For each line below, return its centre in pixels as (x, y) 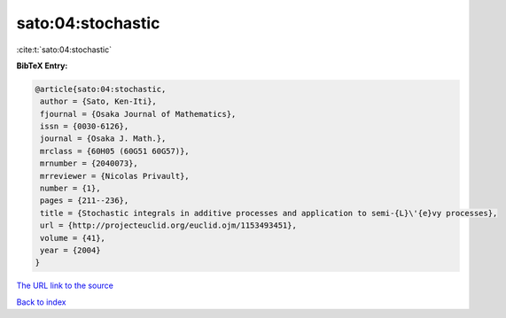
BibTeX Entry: (42, 66)
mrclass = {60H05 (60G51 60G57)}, (115, 151)
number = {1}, (70, 189)
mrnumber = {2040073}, (90, 163)
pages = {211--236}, (85, 201)
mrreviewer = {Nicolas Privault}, (115, 176)
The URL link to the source (65, 286)
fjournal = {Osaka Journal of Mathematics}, (138, 114)
